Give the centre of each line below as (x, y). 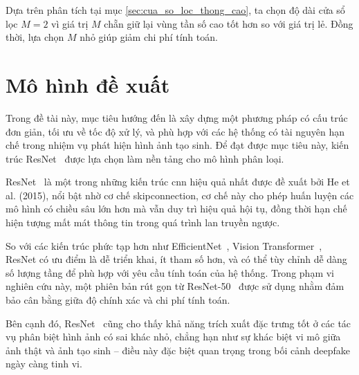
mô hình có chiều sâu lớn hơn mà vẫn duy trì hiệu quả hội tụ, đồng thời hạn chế (176, 209)
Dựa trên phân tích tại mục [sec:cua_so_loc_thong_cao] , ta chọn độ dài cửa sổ (175, 10)
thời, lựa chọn (35, 37)
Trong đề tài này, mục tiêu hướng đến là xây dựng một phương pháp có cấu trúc (177, 117)
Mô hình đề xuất (88, 84)
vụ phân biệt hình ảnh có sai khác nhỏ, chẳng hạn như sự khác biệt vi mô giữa (173, 337)
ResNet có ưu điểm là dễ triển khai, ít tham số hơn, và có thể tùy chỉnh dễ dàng (176, 259)
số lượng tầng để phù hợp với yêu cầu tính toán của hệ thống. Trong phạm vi (170, 272)
